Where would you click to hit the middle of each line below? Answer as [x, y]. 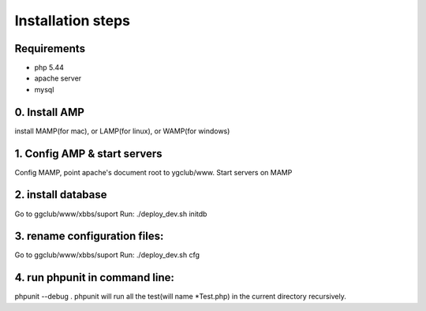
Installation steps [72, 21]
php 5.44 [49, 68]
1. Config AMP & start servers [88, 154]
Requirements [50, 49]
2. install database [61, 195]
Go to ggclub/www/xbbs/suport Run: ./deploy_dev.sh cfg [107, 255]
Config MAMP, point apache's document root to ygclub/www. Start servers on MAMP [153, 172]
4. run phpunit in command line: [95, 277]
